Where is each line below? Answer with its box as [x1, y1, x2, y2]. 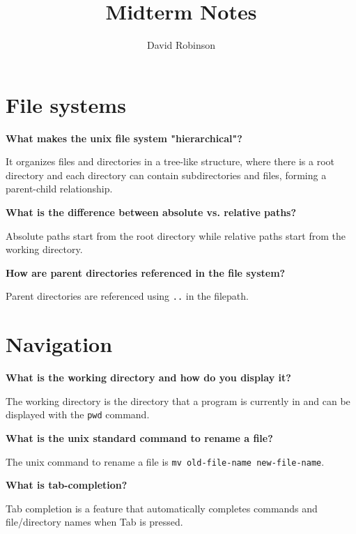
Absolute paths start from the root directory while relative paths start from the [6, 228, 346, 243]
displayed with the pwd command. [6, 407, 150, 422]
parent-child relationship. [6, 181, 113, 196]
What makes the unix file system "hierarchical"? [6, 130, 242, 145]
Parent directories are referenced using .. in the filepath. [6, 289, 249, 303]
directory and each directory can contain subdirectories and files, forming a [6, 167, 327, 182]
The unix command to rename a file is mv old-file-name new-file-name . [6, 454, 325, 468]
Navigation [6, 330, 113, 358]
